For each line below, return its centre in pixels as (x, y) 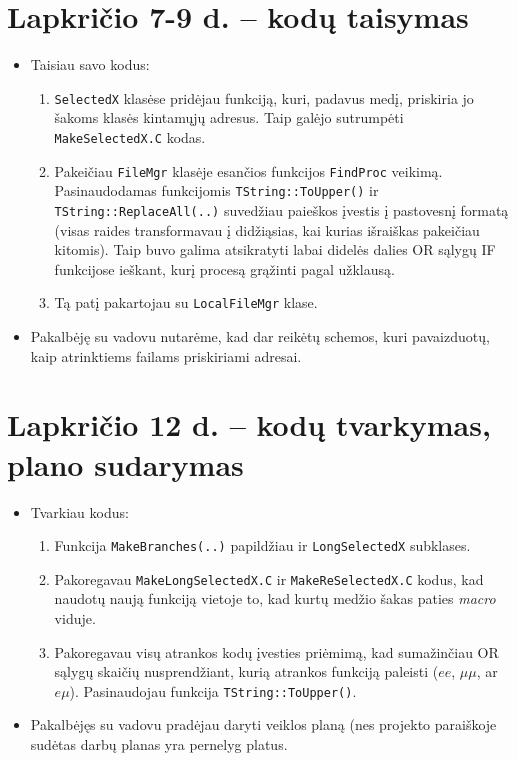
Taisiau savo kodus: (90, 64)
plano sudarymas (125, 463)
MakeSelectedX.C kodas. (130, 136)
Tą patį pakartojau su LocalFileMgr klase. (186, 302)
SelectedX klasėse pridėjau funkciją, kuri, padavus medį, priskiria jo (264, 97)
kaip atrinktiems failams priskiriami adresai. (166, 355)
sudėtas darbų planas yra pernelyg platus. (159, 744)
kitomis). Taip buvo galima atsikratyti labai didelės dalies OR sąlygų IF (275, 249)
